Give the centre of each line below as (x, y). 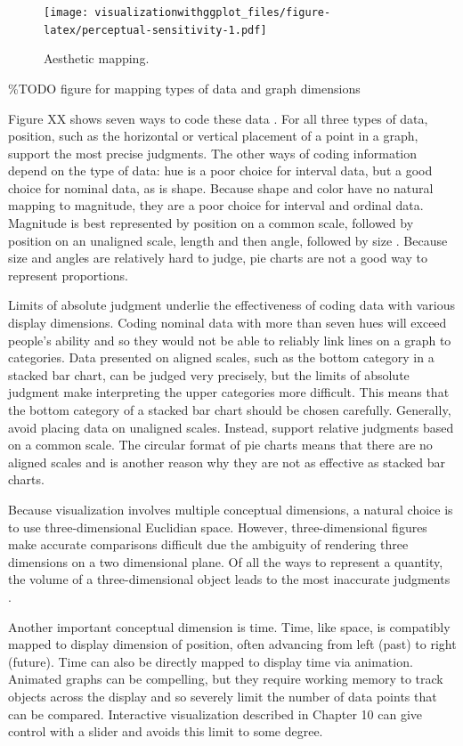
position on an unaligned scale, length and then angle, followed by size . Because (228, 240)
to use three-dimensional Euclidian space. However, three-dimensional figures (218, 527)
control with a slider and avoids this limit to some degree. (166, 731)
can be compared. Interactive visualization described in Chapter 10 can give (215, 714)
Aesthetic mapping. (97, 58)
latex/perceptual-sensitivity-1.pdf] (155, 30)
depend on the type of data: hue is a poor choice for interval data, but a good (220, 170)
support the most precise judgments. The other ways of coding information (213, 153)
